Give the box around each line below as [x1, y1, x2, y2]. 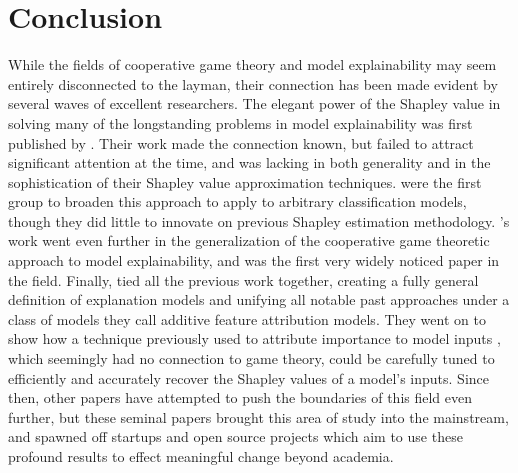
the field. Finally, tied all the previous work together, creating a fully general [8, 269, 479, 290]
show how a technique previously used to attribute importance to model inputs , [8, 328, 501, 349]
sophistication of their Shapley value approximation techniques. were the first [8, 171, 482, 192]
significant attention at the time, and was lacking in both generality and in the [8, 152, 491, 173]
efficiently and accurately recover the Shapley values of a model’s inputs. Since [8, 367, 489, 388]
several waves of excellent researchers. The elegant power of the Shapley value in [8, 93, 501, 114]
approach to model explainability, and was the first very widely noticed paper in [8, 250, 500, 271]
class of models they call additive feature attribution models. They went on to [8, 308, 486, 329]
